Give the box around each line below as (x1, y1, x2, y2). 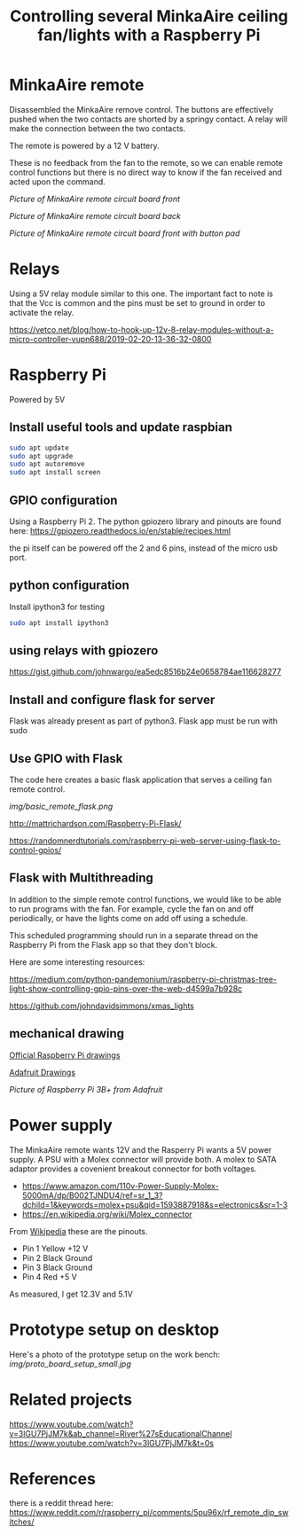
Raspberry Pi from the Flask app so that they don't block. (9, 939, 218, 950)
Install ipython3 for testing (9, 601, 105, 612)
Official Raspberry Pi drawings (9, 1049, 121, 1061)
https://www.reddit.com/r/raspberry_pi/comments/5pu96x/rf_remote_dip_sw (9, 1508, 289, 1518)
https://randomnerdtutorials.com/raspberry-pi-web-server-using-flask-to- (9, 835, 281, 846)
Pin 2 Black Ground (21, 1252, 93, 1263)
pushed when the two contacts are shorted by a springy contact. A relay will (9, 114, 288, 124)
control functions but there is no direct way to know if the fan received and (9, 167, 282, 177)
